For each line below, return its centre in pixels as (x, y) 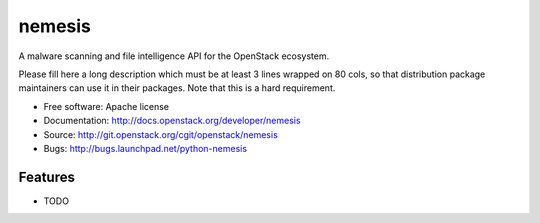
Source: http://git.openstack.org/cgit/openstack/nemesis (161, 134)
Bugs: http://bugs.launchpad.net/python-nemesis (145, 148)
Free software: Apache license (106, 106)
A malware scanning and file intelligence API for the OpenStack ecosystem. (174, 56)
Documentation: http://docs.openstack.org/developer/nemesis (172, 121)
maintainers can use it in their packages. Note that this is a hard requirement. (177, 88)
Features (46, 176)
